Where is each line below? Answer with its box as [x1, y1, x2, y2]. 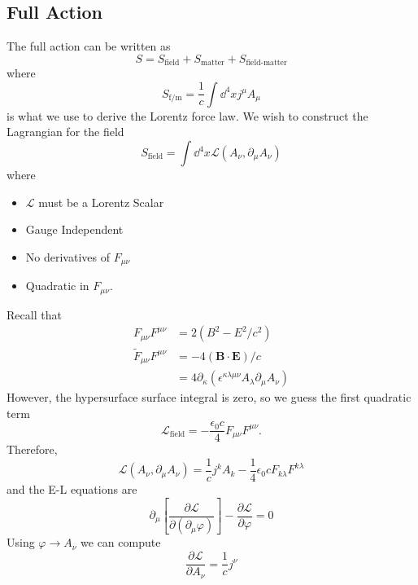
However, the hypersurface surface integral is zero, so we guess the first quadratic [7, 389, 411, 406]
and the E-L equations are [7, 480, 137, 497]
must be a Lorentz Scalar [38, 193, 164, 210]
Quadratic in [25, 277, 89, 294]
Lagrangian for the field [7, 123, 124, 140]
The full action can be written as [7, 37, 171, 55]
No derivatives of [25, 248, 110, 265]
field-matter [246, 59, 287, 68]
